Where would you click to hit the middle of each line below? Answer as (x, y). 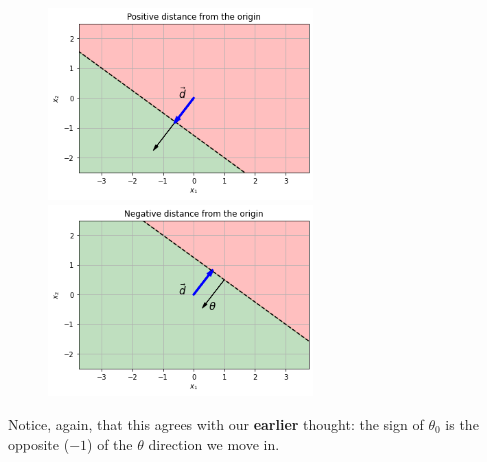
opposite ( (39, 443)
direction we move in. (214, 443)
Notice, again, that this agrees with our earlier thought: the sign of (216, 424)
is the (462, 424)
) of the (110, 443)
